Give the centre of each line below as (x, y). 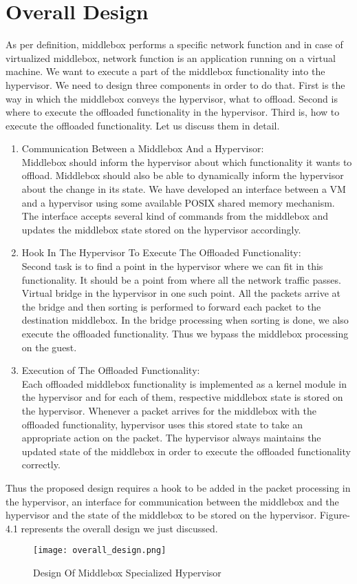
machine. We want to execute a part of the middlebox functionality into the (165, 71)
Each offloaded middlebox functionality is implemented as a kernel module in (184, 383)
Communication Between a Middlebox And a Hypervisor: (143, 148)
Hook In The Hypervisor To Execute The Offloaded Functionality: (161, 252)
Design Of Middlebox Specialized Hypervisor (127, 572)
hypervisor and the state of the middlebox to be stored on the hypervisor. (161, 515)
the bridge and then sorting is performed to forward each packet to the (171, 306)
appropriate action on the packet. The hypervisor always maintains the (171, 438)
